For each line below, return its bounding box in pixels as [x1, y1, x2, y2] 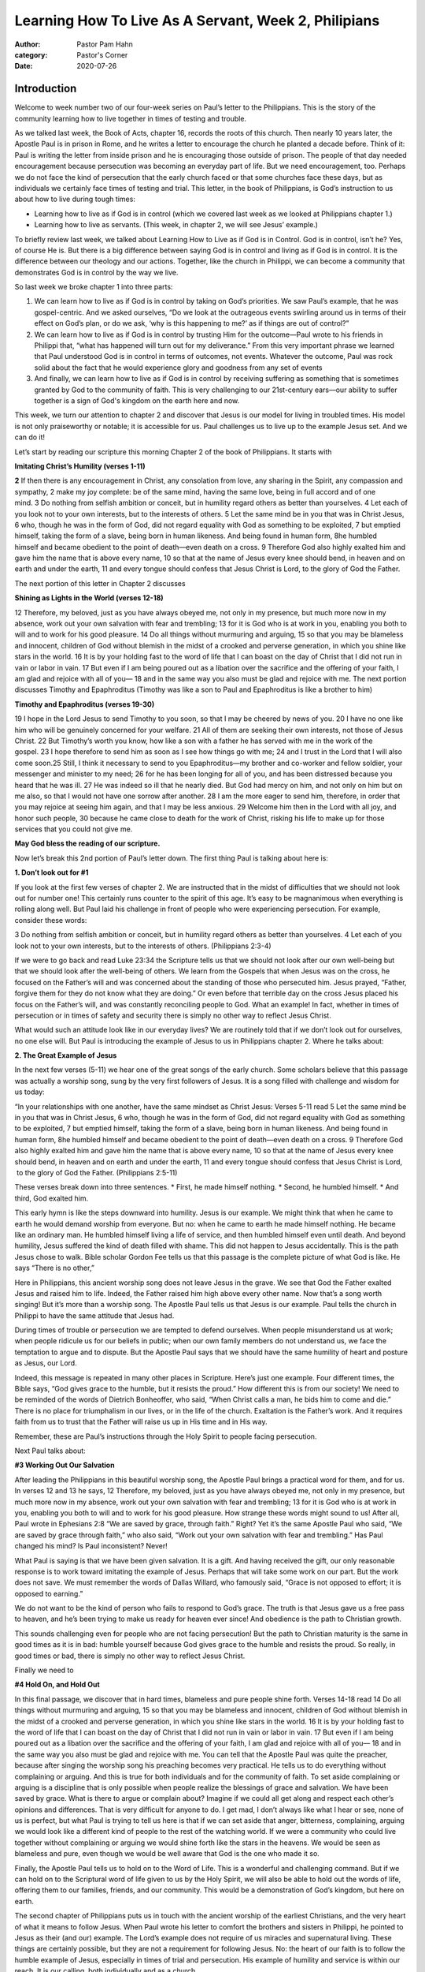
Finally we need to [14, 1665, 74, 1675]
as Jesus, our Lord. [14, 1358, 78, 1368]
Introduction [14, 82, 77, 95]
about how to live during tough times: [14, 194, 135, 204]
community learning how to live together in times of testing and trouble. [14, 114, 247, 123]
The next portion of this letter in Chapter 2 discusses [14, 578, 186, 588]
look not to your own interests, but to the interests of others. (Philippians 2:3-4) [14, 941, 272, 951]
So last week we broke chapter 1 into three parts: [14, 282, 173, 292]
